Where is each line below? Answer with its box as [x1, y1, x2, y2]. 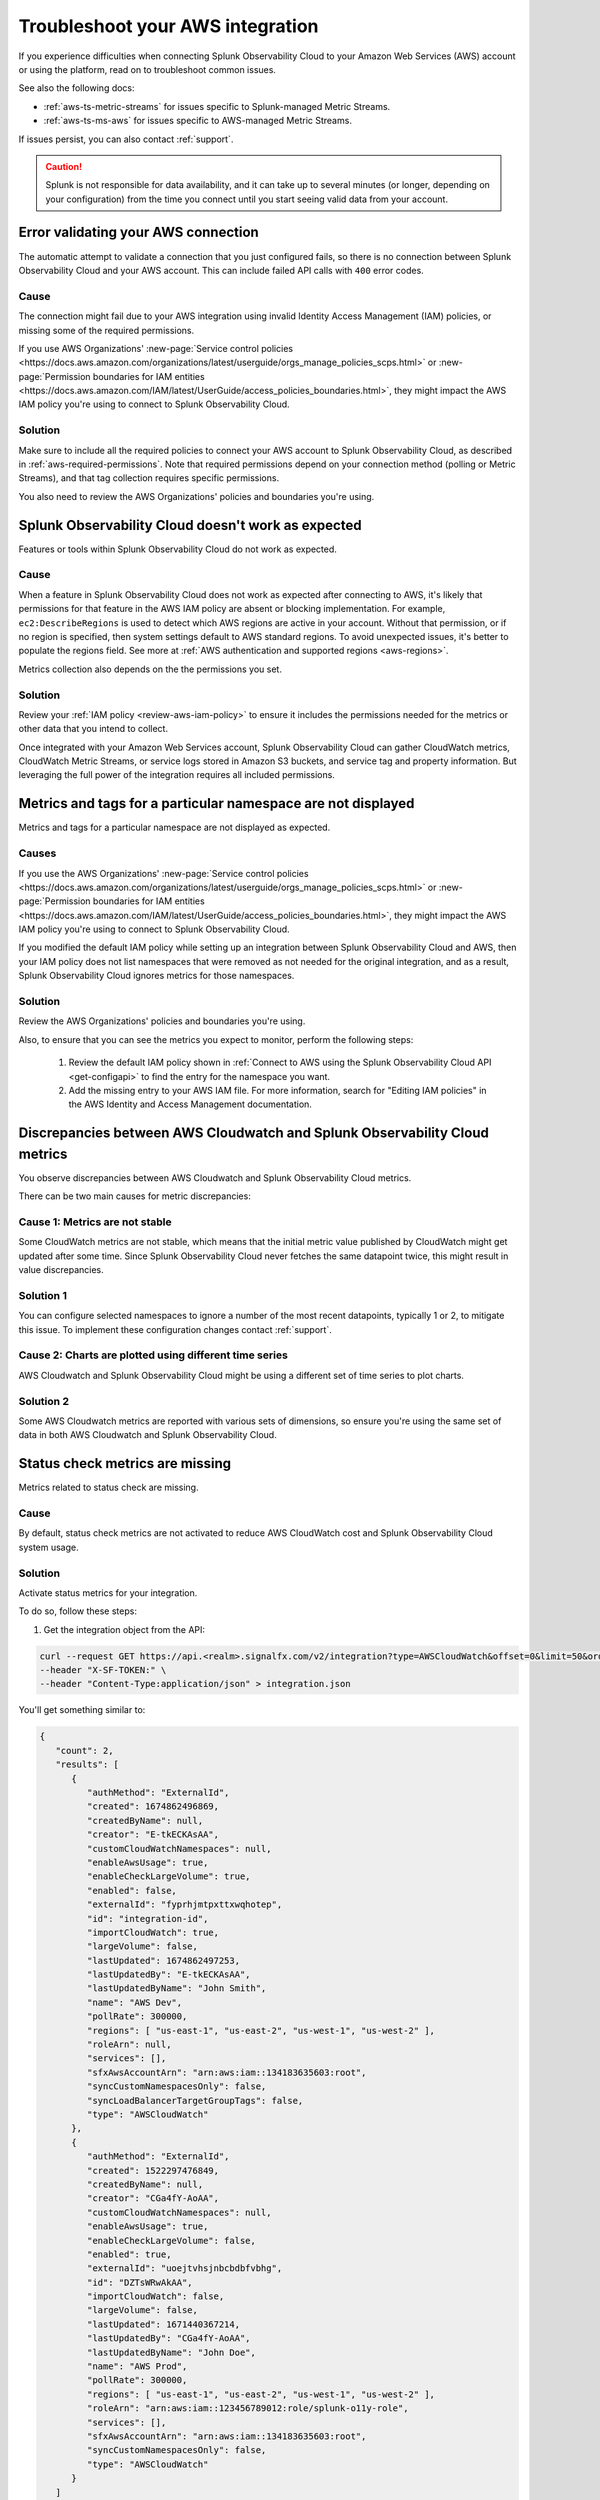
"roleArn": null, [86, 2039, 172, 2050]
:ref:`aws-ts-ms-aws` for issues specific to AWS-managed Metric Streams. [43, 115, 352, 127]
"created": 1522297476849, [86, 2165, 220, 2176]
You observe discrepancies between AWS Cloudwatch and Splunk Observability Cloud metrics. [18, 1171, 412, 1184]
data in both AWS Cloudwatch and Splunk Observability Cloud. [18, 1429, 277, 1441]
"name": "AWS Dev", [86, 1996, 183, 2008]
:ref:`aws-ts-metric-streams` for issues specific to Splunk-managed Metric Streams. [43, 100, 391, 112]
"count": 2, [55, 1745, 114, 1756]
